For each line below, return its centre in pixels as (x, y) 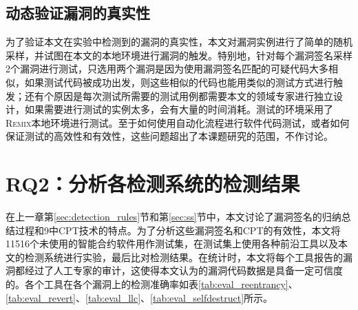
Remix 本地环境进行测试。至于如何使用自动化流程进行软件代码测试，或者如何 (178, 122)
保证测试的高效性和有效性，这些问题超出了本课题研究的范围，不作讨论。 (169, 136)
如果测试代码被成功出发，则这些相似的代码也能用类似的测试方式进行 (179, 82)
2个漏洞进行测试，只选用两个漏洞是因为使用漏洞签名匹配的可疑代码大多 (167, 69)
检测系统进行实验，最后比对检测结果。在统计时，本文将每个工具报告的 (183, 257)
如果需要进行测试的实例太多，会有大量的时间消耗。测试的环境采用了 (179, 109)
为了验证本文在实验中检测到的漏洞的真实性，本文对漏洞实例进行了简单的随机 (179, 42)
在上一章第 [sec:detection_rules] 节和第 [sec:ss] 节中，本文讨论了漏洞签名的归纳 (173, 217)
